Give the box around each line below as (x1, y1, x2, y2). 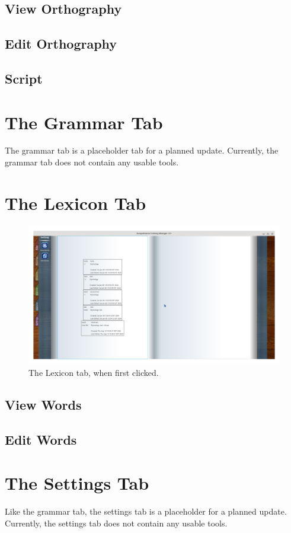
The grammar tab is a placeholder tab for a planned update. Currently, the (5, 144, 279, 157)
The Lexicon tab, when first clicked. (28, 366, 159, 378)
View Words (5, 395, 82, 413)
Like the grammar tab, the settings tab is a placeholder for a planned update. (5, 505, 287, 518)
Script (5, 69, 43, 87)
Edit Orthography (5, 34, 117, 53)
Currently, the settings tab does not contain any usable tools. (5, 516, 228, 529)
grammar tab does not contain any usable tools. (5, 156, 179, 168)
